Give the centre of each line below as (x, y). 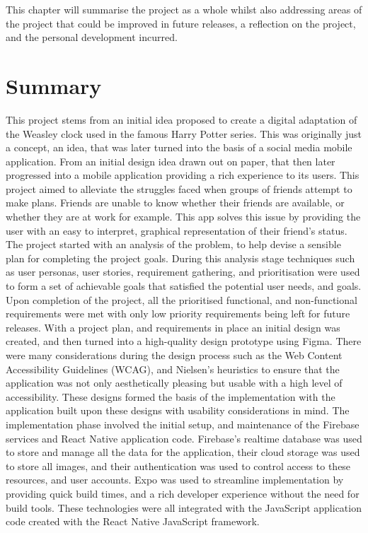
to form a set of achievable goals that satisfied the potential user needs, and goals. (184, 286)
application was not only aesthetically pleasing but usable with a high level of (174, 383)
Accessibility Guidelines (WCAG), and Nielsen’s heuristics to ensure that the (173, 369)
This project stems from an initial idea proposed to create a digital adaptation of (182, 119)
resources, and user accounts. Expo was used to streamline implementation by (175, 480)
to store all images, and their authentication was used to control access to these (178, 465)
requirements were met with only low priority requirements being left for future (178, 314)
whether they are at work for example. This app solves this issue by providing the (183, 217)
